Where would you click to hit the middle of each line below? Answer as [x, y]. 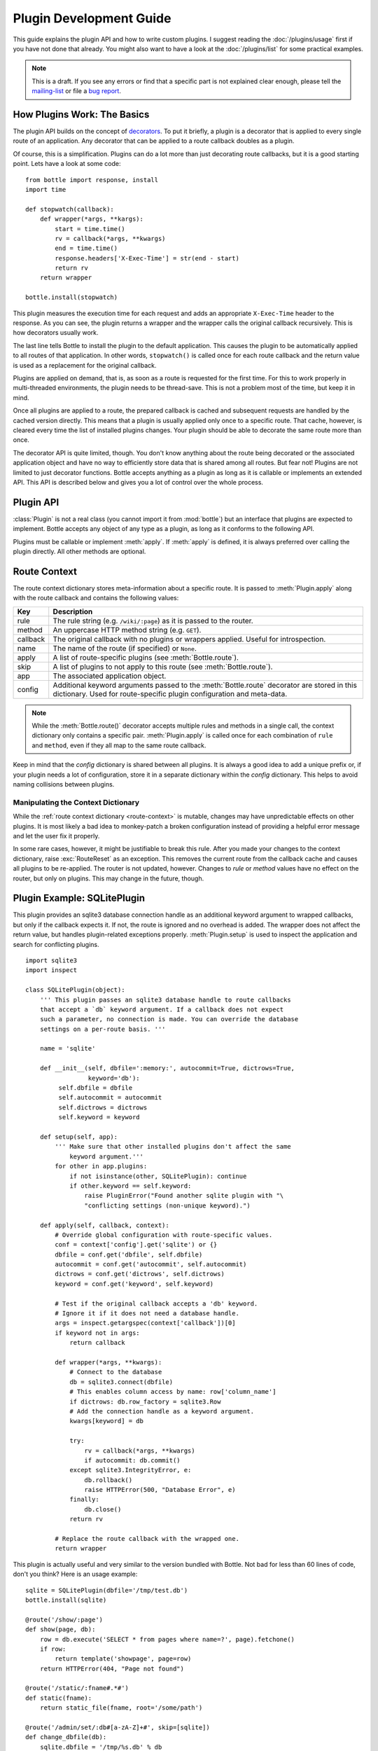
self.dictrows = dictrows [103, 1107]
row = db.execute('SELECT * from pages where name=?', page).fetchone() [167, 1639]
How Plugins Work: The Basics [81, 115]
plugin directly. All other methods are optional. [79, 551]
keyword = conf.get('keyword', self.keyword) [134, 1284]
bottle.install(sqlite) [66, 1600]
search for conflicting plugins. [56, 944]
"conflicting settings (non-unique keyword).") [168, 1205]
